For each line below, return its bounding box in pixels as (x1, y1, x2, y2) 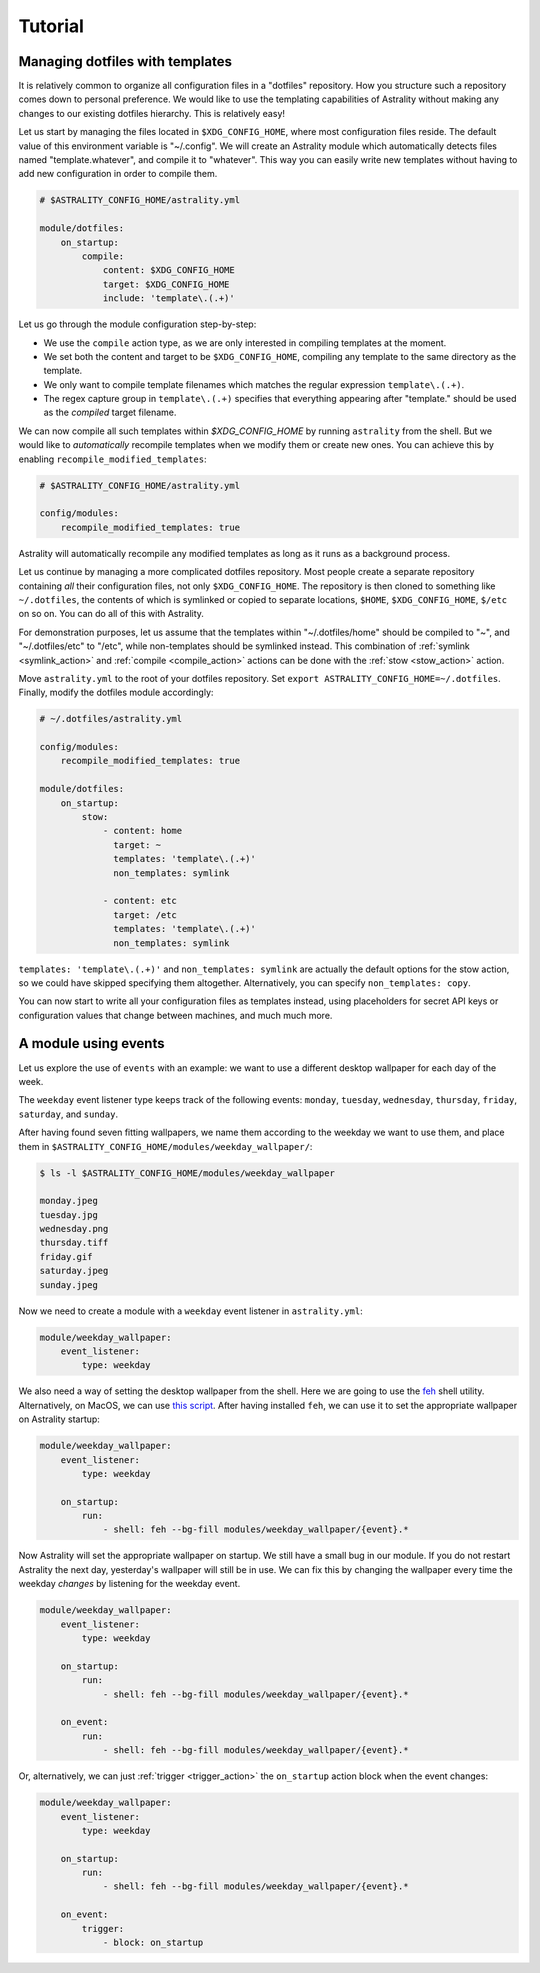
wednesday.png (39, 1223, 109, 1235)
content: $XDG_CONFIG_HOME (102, 265, 235, 276)
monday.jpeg (39, 1195, 99, 1207)
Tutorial (18, 15, 85, 37)
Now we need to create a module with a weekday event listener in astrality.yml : (18, 1305, 364, 1317)
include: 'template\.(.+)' (102, 293, 235, 304)
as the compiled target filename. (43, 406, 177, 419)
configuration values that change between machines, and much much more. (18, 1009, 333, 1021)
